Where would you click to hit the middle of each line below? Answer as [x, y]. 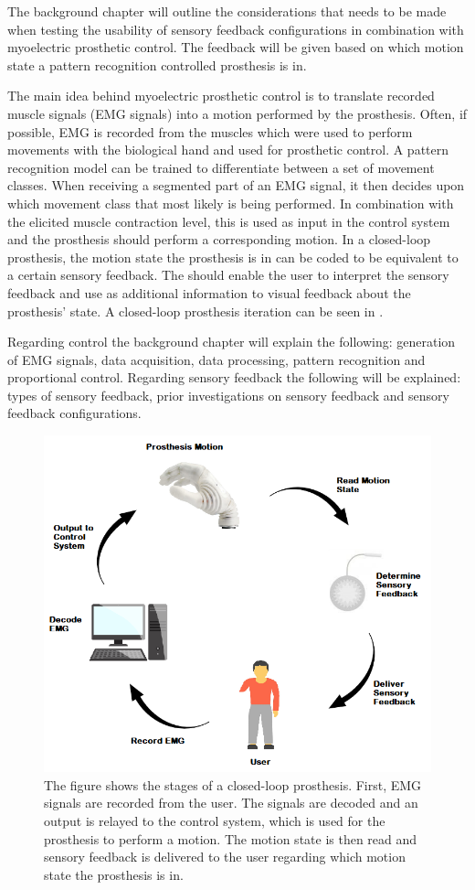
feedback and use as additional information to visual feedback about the [209, 292]
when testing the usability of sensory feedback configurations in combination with [236, 29]
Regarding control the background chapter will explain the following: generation [232, 342]
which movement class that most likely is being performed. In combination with [231, 203]
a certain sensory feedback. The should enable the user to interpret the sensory [228, 275]
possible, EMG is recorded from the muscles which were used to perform [210, 131]
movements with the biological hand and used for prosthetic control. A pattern [228, 150]
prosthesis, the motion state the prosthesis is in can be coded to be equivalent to [233, 257]
